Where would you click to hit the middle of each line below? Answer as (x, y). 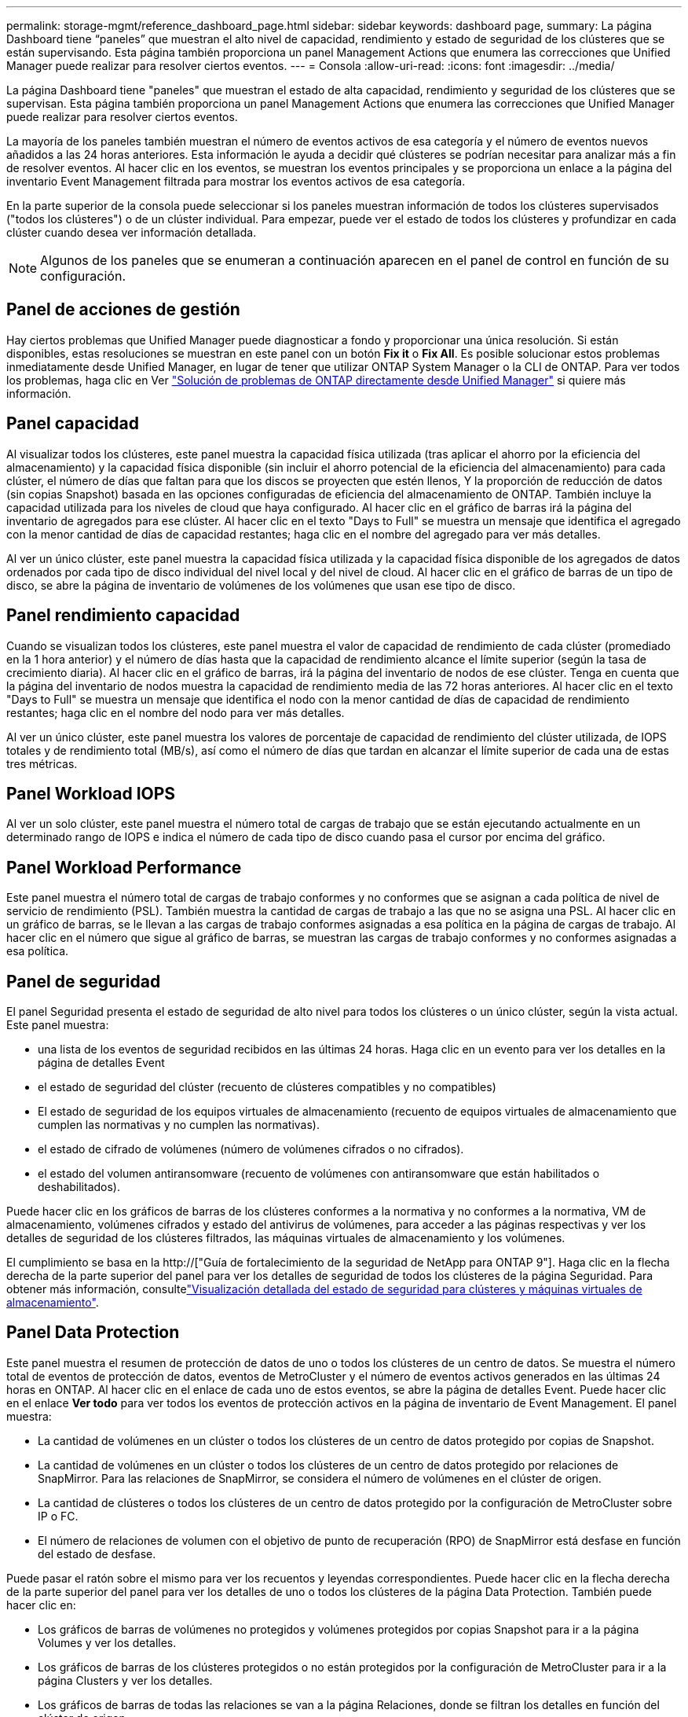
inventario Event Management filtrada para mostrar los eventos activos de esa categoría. (236, 181)
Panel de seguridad (84, 981)
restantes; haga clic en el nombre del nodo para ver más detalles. (176, 712)
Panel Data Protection (93, 1333)
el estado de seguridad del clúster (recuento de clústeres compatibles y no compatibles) (267, 1087)
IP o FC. (58, 1516)
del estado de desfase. (97, 1553)
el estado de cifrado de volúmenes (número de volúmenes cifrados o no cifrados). (251, 1149)
